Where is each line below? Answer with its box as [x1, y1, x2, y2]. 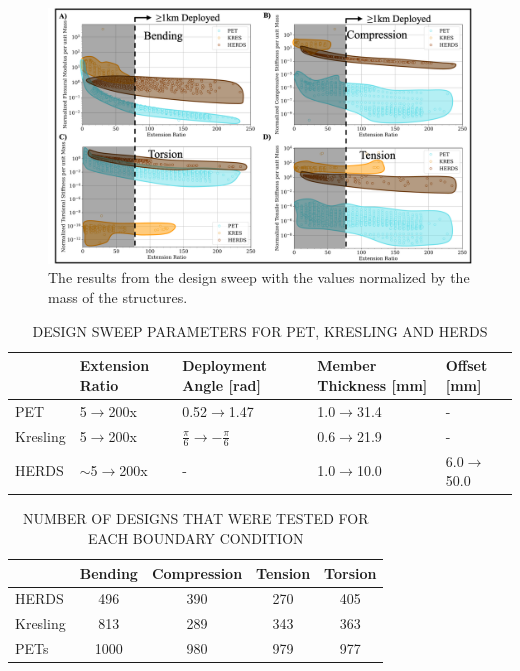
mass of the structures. [48, 287, 188, 308]
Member [317, 355, 377, 376]
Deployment [182, 355, 267, 376]
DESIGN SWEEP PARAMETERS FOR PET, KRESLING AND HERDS [32, 320, 488, 341]
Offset [445, 355, 488, 376]
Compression [151, 562, 243, 583]
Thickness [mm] [317, 374, 428, 395]
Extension [79, 355, 150, 376]
